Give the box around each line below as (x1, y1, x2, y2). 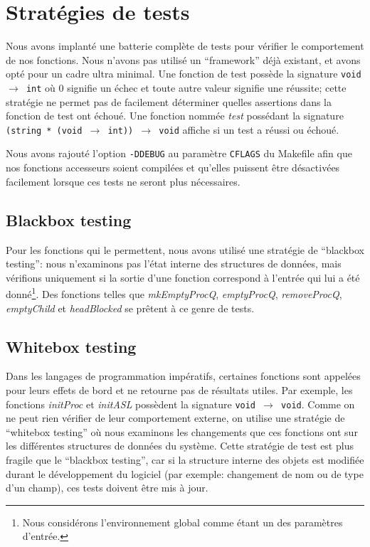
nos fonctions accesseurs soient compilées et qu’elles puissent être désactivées (6, 160, 340, 175)
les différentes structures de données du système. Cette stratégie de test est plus (6, 438, 354, 453)
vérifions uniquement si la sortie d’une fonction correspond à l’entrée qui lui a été (6, 270, 360, 285)
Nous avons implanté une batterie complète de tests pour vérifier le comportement (6, 38, 364, 53)
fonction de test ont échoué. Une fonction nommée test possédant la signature (6, 108, 344, 123)
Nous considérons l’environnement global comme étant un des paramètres (22, 514, 343, 529)
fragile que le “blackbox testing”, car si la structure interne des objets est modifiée (6, 452, 364, 467)
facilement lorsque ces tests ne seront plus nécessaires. (6, 174, 240, 188)
